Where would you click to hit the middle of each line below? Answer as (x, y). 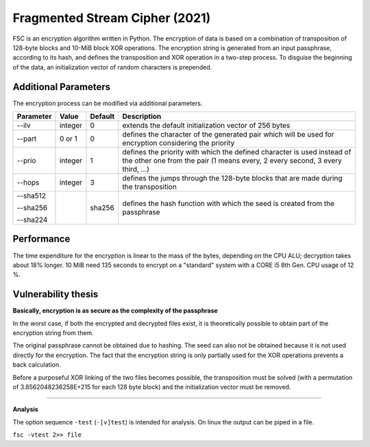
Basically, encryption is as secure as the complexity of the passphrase (115, 311)
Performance (41, 239)
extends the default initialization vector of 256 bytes (206, 126)
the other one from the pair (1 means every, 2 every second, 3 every (232, 161)
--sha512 (32, 196)
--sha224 (32, 220)
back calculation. (37, 365)
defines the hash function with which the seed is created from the (229, 204)
